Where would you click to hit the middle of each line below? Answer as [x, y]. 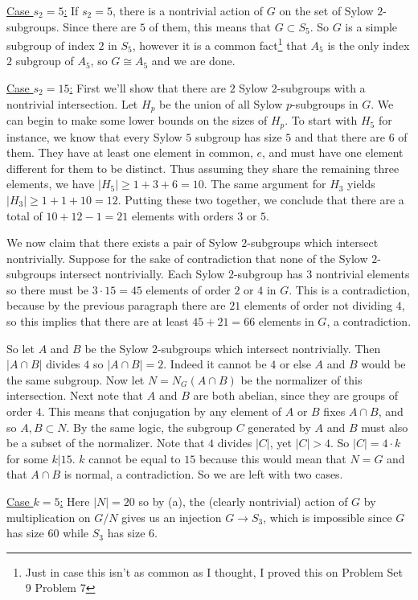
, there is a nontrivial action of [188, 10]
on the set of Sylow [326, 10]
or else [295, 364]
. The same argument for [265, 184]
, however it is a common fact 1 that [219, 44]
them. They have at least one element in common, [130, 152]
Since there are [100, 26]
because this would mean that [273, 458]
